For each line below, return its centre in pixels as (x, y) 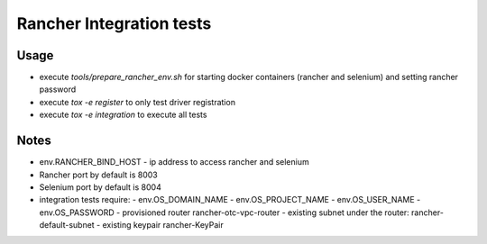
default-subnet (67, 225)
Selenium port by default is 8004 (100, 187)
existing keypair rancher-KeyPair (163, 225)
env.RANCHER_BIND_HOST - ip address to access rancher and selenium (175, 162)
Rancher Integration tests (114, 23)
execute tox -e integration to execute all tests (123, 115)
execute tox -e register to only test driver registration (138, 102)
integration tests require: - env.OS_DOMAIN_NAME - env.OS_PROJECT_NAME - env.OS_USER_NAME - (230, 200)
